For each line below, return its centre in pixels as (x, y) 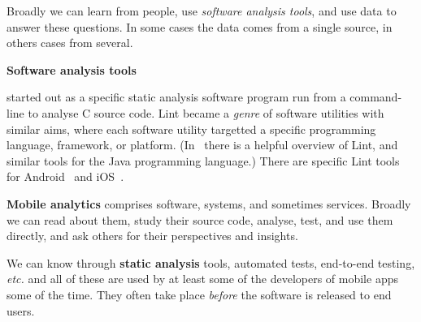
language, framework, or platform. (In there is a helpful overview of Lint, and (202, 145)
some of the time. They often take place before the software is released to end (199, 294)
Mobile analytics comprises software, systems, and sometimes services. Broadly (209, 203)
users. (21, 310)
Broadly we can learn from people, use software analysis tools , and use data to (202, 11)
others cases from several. (70, 43)
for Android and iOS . (65, 176)
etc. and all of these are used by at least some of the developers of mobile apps (202, 279)
